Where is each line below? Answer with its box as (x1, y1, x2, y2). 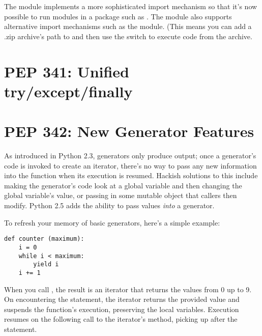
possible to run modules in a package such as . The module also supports (4, 11, 232, 21)
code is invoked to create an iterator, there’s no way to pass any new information (4, 160, 257, 171)
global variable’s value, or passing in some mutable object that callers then (4, 190, 237, 201)
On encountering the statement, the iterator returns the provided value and (4, 294, 240, 304)
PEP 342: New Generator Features (4, 121, 254, 142)
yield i (33, 261, 59, 268)
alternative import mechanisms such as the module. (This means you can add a (4, 21, 252, 32)
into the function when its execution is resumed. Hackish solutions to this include (4, 170, 258, 181)
